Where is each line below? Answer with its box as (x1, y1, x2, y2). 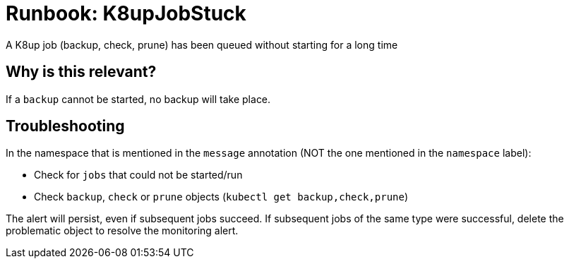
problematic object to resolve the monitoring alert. (6, 224, 239, 237)
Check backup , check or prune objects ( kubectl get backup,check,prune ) (34, 191, 409, 203)
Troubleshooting (6, 117, 125, 136)
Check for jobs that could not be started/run (34, 169, 243, 181)
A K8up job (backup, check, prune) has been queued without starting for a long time (6, 38, 398, 51)
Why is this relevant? (6, 63, 157, 81)
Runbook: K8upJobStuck (6, 1, 246, 25)
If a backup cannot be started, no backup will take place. (6, 92, 271, 105)
